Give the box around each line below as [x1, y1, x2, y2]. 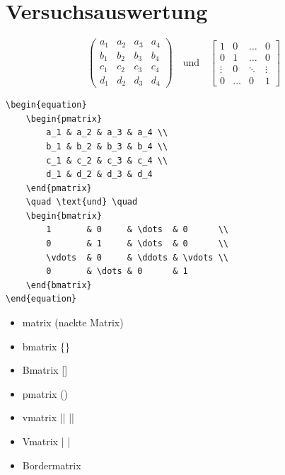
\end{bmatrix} [25, 280, 92, 290]
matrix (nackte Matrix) [22, 315, 124, 330]
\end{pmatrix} [25, 183, 92, 193]
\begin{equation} [6, 100, 87, 110]
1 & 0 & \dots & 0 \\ [46, 224, 228, 235]
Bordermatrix [22, 457, 81, 472]
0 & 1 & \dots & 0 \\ [46, 239, 228, 249]
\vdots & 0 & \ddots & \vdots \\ [46, 252, 228, 263]
